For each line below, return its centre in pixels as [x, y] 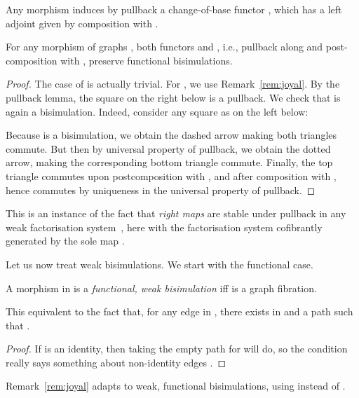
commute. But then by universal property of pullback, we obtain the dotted [168, 148]
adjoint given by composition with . [82, 23]
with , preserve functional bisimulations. [147, 60]
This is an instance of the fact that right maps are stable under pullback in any [176, 213]
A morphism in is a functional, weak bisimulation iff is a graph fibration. [161, 288]
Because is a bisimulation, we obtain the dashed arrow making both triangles [171, 135]
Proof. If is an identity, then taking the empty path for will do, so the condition [177, 349]
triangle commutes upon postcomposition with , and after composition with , [171, 176]
